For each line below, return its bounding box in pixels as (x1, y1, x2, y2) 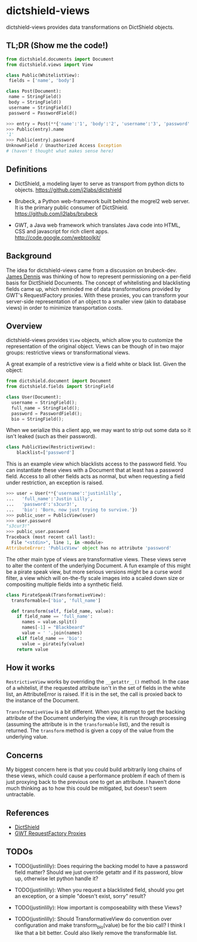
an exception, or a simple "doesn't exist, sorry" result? (14, 892, 146, 900)
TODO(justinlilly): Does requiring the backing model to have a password (14, 862, 188, 869)
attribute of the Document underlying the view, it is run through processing (6, 715, 186, 722)
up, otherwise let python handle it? (14, 874, 98, 882)
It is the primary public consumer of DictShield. (14, 204, 129, 211)
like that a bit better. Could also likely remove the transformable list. (14, 929, 178, 936)
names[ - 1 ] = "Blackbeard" (21, 625, 85, 631)
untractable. (6, 791, 35, 798)
